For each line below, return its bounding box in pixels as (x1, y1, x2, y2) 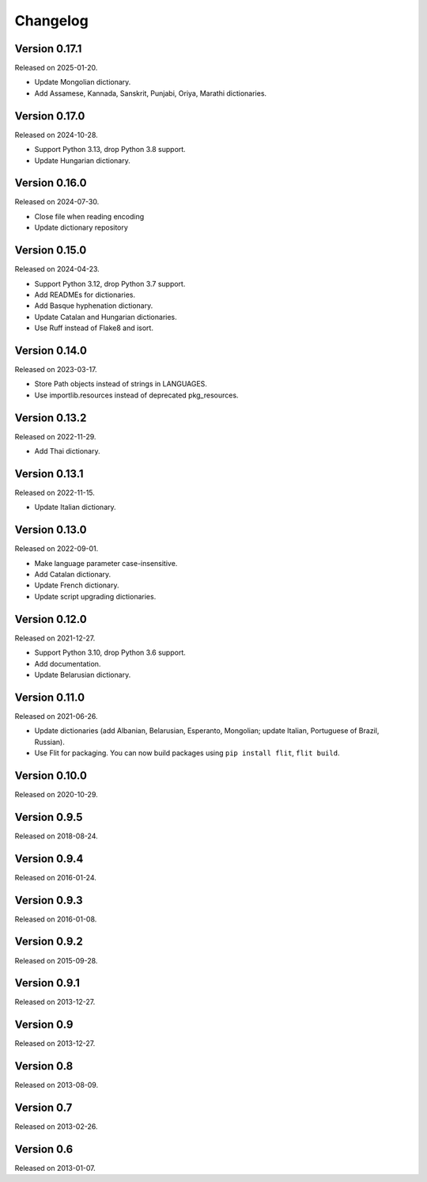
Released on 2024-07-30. (14, 197, 100, 207)
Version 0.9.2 (14, 935, 83, 948)
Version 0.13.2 (14, 411, 87, 424)
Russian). (34, 737, 65, 747)
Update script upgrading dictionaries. (34, 591, 157, 601)
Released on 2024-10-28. (14, 130, 98, 139)
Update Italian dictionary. (34, 503, 116, 512)
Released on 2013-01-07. (14, 1164, 96, 1173)
